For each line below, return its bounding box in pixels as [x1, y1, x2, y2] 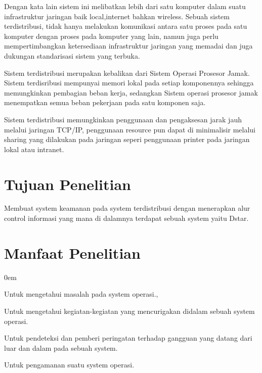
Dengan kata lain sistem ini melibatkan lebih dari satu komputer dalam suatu [4, 1, 246, 11]
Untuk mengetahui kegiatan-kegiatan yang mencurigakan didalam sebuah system [4, 305, 255, 316]
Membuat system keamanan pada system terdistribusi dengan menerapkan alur [4, 203, 250, 213]
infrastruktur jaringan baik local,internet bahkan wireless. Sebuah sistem [4, 11, 230, 21]
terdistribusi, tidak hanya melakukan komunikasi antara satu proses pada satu [4, 21, 247, 31]
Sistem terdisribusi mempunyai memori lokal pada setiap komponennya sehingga [4, 77, 254, 88]
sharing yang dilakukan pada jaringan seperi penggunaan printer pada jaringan [4, 134, 250, 145]
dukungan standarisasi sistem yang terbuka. [4, 50, 140, 61]
